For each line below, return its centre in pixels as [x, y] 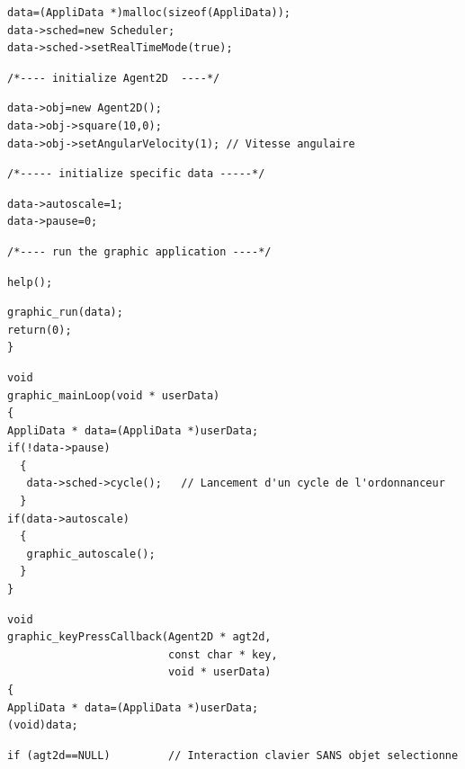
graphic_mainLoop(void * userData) [114, 395]
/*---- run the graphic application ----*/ [139, 251]
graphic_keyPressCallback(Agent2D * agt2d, [139, 637]
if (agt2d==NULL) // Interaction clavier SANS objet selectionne [233, 755]
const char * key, [223, 654]
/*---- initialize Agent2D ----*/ [114, 78]
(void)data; [43, 725]
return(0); [40, 330]
